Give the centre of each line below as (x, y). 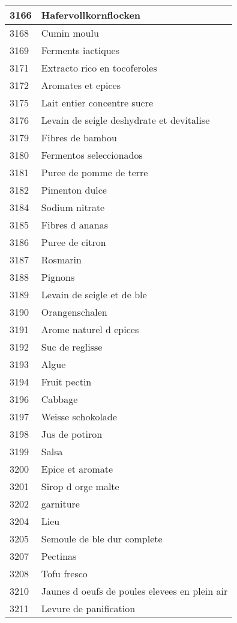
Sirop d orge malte (80, 486)
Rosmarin (61, 259)
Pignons (58, 277)
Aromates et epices (81, 85)
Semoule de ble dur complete (102, 539)
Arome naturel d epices (90, 329)
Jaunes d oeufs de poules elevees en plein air (134, 591)
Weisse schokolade (79, 416)
